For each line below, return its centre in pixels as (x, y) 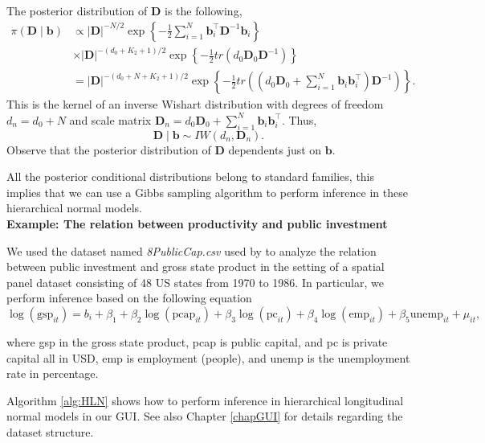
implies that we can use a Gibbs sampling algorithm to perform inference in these (207, 192)
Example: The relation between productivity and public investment (197, 223)
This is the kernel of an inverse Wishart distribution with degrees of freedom (195, 104)
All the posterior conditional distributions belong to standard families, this (191, 176)
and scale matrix (110, 119)
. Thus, (299, 119)
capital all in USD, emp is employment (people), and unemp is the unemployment (208, 357)
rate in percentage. (53, 373)
